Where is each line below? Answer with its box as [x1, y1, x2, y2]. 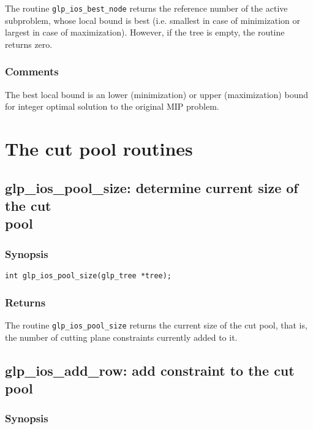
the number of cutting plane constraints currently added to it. [5, 330, 238, 343]
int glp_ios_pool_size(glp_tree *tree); [5, 271, 172, 280]
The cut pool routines [5, 136, 193, 161]
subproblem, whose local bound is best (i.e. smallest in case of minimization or [5, 13, 301, 26]
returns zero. [5, 37, 53, 50]
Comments [5, 64, 59, 79]
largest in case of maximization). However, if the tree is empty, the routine [5, 26, 285, 39]
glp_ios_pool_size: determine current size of [5, 178, 298, 197]
